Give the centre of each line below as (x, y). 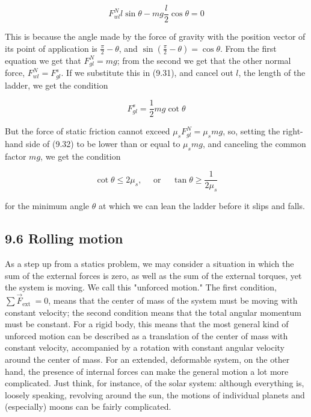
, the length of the (272, 73)
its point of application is (51, 48)
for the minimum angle (47, 206)
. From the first (248, 48)
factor (16, 156)
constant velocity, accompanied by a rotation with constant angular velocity (145, 347)
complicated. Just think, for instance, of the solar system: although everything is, (155, 383)
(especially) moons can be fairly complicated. (88, 406)
